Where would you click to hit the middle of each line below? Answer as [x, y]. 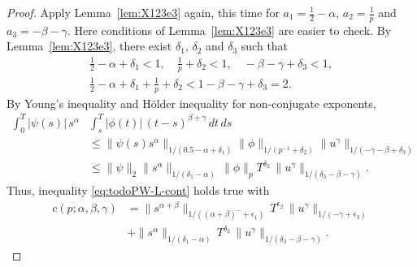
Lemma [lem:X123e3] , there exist [89, 46]
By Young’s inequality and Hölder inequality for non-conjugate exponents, [191, 103]
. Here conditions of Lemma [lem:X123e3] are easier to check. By [229, 30]
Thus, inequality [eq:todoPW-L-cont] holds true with [138, 189]
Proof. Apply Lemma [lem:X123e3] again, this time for [143, 12]
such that [265, 46]
